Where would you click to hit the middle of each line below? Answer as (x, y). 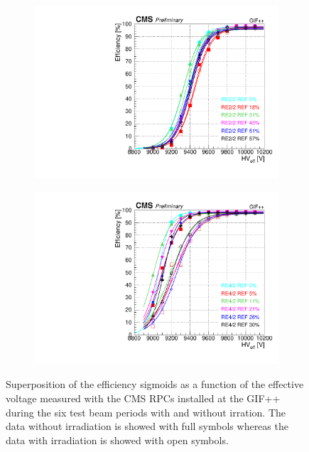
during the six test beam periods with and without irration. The (146, 412)
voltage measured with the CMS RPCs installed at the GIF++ (143, 398)
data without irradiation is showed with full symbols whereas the (147, 426)
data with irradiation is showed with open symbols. (117, 440)
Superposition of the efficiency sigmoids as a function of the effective (155, 384)
